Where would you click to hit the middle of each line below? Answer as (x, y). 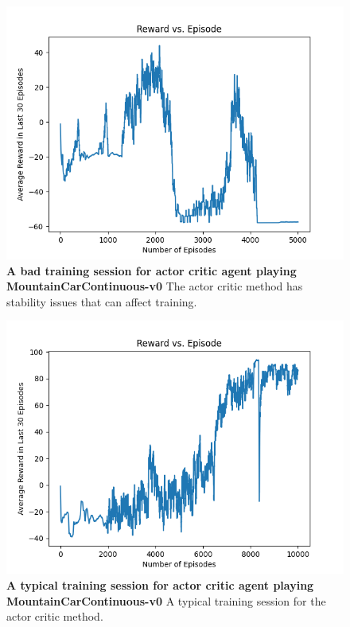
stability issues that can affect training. (102, 301)
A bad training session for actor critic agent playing (152, 270)
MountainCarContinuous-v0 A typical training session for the (166, 600)
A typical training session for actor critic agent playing (160, 584)
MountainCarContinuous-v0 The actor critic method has (155, 286)
